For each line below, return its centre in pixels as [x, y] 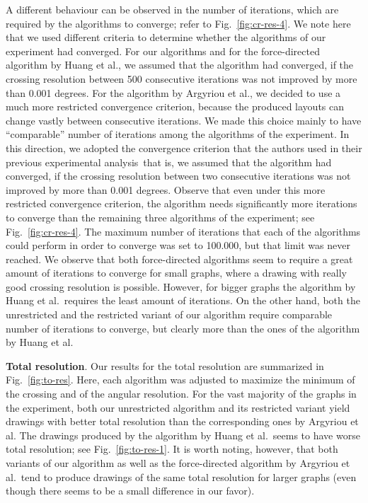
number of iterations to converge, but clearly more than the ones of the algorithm [183, 328]
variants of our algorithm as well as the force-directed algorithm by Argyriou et [178, 463]
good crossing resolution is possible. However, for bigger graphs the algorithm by [181, 286]
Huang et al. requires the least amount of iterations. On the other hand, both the [183, 300]
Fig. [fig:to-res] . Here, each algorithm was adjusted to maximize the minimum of [180, 380]
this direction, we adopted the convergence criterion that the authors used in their [184, 148]
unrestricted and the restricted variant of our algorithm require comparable [169, 314]
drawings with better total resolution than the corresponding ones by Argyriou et [182, 421]
